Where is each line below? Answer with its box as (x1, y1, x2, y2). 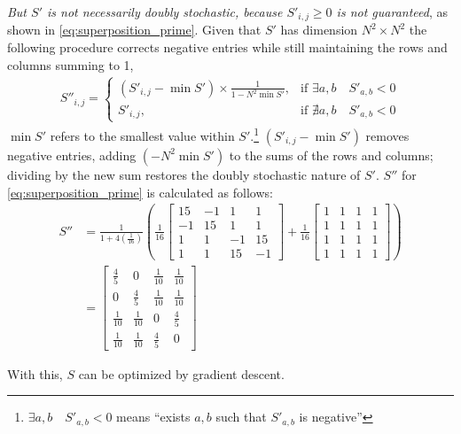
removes (365, 126, 410, 144)
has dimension (280, 20, 358, 39)
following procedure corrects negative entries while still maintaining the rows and (7, 38, 448, 57)
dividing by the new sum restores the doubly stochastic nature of (7, 165, 361, 183)
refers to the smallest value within (50, 126, 235, 144)
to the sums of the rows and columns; (229, 145, 434, 164)
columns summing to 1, (7, 55, 134, 74)
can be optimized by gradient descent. (78, 364, 285, 383)
